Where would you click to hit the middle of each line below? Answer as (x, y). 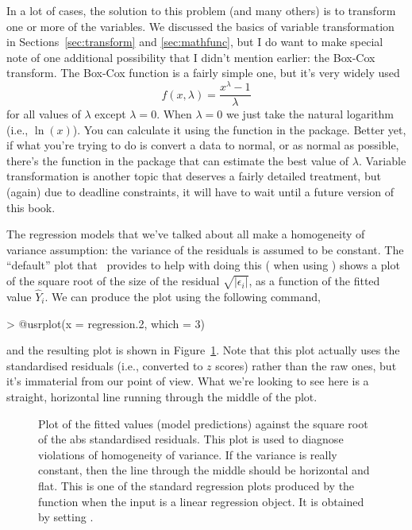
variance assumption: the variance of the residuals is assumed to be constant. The (205, 249)
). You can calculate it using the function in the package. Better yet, (239, 129)
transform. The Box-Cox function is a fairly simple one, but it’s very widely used (203, 73)
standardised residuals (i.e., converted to (105, 365)
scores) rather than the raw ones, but (306, 365)
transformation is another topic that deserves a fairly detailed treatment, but (194, 176)
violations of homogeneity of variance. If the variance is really (188, 454)
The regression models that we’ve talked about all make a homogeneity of (186, 234)
